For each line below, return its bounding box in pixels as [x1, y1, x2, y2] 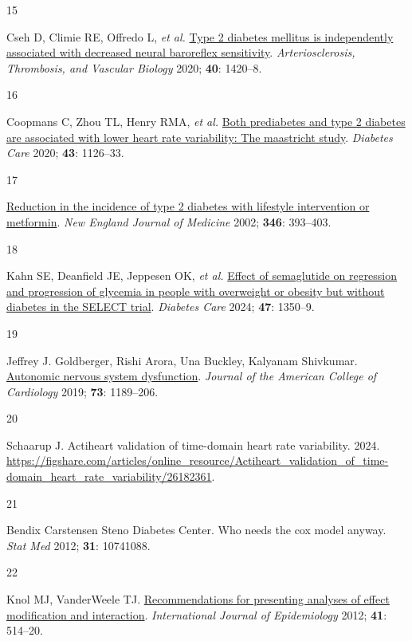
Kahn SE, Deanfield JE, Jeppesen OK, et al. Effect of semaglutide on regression [6, 267, 398, 284]
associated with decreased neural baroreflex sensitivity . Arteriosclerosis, [6, 44, 355, 61]
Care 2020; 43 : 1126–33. [6, 144, 124, 161]
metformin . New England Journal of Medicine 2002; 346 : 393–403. [6, 213, 332, 230]
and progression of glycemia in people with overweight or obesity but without [6, 282, 385, 299]
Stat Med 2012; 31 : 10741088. [6, 537, 151, 553]
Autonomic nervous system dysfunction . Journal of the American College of [6, 368, 377, 384]
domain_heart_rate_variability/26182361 [6, 468, 212, 485]
